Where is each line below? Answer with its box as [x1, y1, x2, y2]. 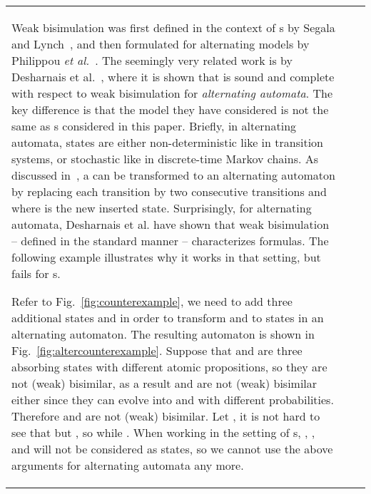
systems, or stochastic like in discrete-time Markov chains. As [11, 150, 319, 167]
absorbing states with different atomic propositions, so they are [11, 359, 327, 375]
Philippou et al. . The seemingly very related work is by [11, 52, 293, 68]
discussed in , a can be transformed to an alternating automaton [11, 167, 335, 183]
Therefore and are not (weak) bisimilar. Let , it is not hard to [11, 408, 320, 424]
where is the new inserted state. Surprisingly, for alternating [11, 200, 312, 216]
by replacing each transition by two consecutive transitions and [11, 183, 327, 200]
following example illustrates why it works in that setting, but [11, 249, 321, 265]
